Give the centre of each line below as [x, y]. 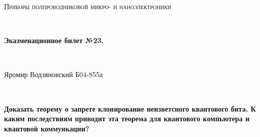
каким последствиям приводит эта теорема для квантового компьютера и [127, 118]
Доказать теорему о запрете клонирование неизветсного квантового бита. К [130, 108]
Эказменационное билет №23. [54, 40]
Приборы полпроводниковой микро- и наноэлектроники [88, 6]
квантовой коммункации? [47, 128]
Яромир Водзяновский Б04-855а [53, 74]
